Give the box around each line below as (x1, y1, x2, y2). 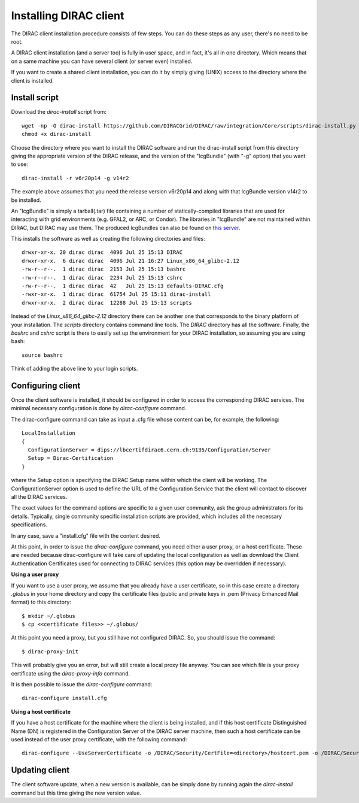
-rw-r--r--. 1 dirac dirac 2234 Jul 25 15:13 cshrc (22, 274, 182, 281)
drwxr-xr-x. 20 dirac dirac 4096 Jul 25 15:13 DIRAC (22, 249, 182, 256)
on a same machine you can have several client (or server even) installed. (11, 57, 193, 65)
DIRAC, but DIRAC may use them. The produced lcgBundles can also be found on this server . (11, 224, 241, 231)
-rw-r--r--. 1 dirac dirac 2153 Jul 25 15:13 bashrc (22, 266, 186, 272)
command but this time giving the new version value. (11, 789, 142, 796)
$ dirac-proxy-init (22, 648, 79, 655)
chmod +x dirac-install (22, 131, 92, 138)
